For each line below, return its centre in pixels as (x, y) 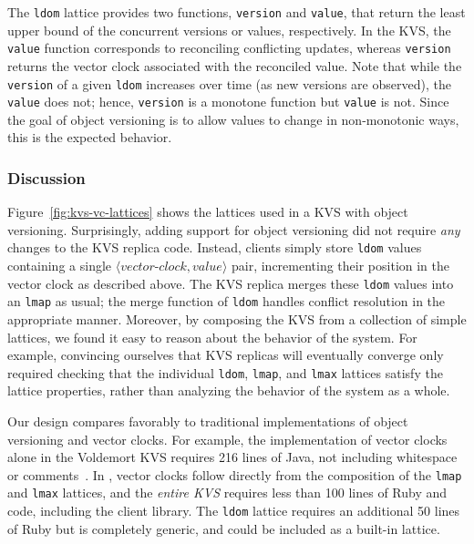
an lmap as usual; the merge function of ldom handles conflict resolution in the (227, 301)
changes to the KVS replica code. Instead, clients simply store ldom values (215, 247)
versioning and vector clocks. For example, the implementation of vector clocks (227, 439)
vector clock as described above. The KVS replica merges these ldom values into (231, 283)
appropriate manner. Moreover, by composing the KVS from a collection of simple (237, 318)
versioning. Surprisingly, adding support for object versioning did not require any (234, 229)
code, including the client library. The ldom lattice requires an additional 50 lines (234, 511)
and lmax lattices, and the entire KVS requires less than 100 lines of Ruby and (227, 493)
